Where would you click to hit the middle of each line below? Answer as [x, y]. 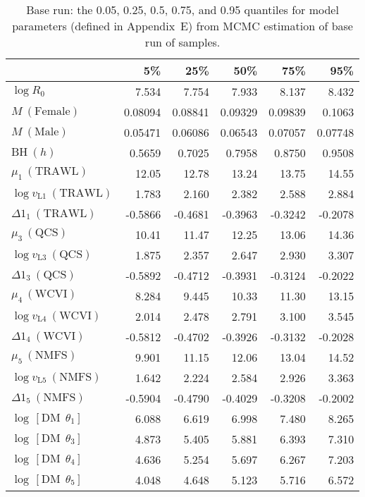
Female [52, 111]
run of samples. [182, 42]
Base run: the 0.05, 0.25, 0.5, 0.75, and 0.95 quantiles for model [182, 10]
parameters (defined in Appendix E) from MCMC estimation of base [182, 26]
